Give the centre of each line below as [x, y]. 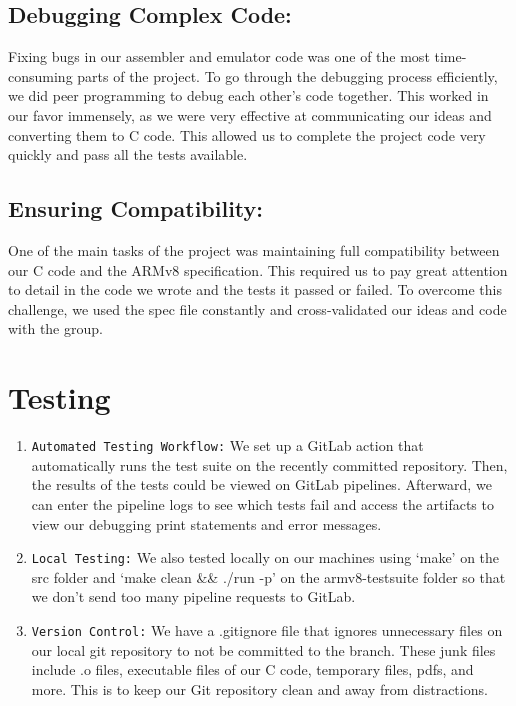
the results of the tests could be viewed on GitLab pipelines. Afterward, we [261, 484]
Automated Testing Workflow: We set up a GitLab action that [227, 445]
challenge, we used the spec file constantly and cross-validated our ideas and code [257, 308]
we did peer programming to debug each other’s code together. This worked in [248, 95]
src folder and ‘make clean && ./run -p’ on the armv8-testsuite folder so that [268, 576]
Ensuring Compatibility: [136, 208]
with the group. [55, 328]
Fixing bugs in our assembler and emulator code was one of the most [219, 56]
